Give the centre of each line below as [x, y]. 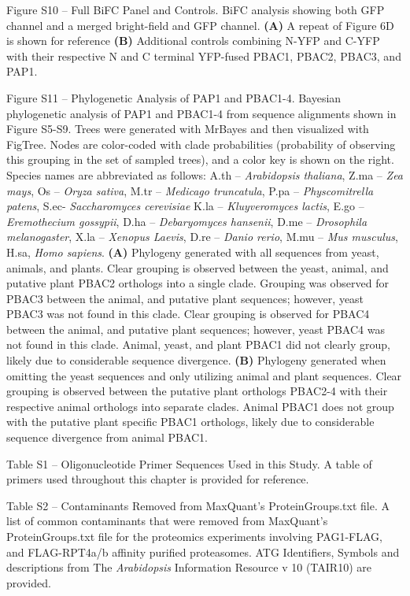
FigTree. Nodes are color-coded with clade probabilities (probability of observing [201, 144]
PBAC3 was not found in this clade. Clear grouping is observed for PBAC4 [188, 314]
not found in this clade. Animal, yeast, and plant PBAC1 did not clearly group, [198, 344]
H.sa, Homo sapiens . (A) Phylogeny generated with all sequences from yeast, [193, 252]
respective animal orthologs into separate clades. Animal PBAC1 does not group [200, 406]
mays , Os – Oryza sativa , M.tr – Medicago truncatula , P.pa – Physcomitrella [190, 190]
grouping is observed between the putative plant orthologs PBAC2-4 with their [197, 391]
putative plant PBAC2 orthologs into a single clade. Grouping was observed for [198, 283]
